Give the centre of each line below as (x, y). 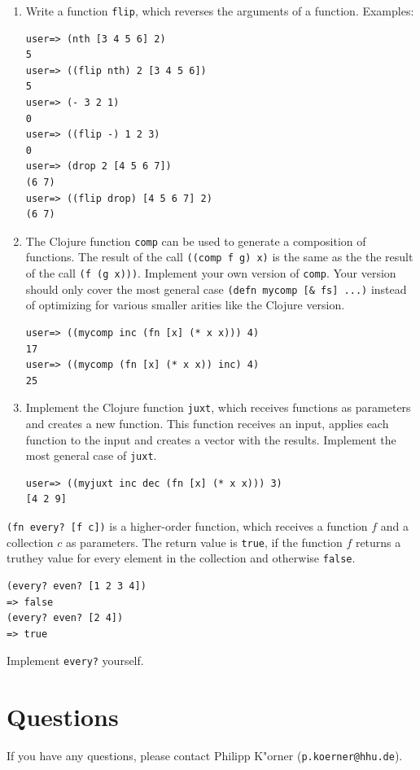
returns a (378, 542)
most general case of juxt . (91, 455)
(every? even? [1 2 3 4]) (77, 586)
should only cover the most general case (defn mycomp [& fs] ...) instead (216, 289)
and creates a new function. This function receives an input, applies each (207, 424)
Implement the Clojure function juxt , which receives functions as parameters (218, 407)
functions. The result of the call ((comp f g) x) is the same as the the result (219, 257)
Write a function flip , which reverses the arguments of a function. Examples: (220, 11)
